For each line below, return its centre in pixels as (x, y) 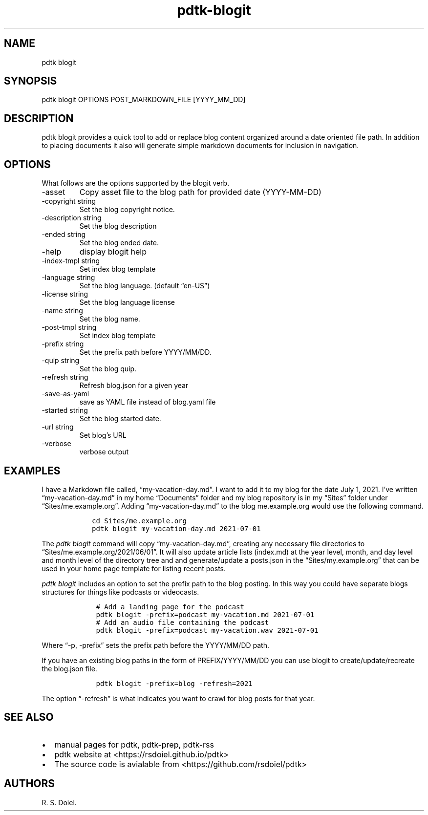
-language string (68, 278)
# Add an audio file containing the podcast (182, 622)
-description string (72, 218)
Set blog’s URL (103, 435)
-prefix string (63, 344)
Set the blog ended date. (119, 243)
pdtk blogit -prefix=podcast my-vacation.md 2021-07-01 (205, 614)
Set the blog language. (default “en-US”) (145, 286)
